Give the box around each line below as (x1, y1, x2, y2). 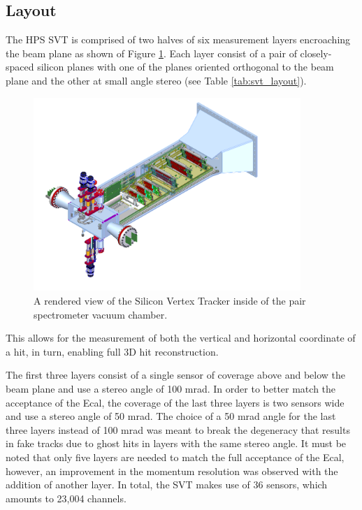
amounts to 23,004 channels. (6, 490, 126, 505)
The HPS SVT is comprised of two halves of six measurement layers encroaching (6, 32, 351, 47)
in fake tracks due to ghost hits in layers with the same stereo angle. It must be (6, 436, 347, 451)
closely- (300, 45, 332, 60)
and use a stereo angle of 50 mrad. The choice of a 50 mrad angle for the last (6, 409, 336, 423)
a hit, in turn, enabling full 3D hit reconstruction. (6, 344, 219, 358)
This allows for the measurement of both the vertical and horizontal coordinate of (6, 330, 356, 345)
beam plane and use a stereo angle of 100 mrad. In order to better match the (6, 381, 336, 396)
